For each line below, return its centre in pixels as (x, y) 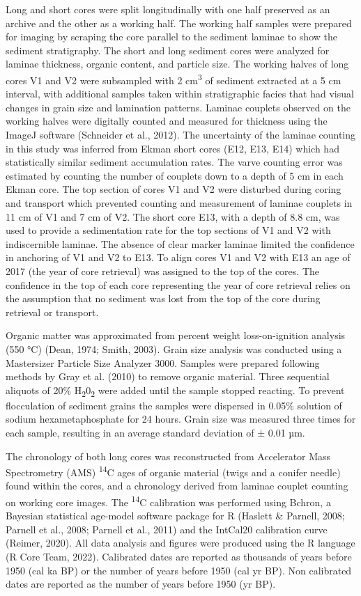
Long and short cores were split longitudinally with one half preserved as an (168, 9)
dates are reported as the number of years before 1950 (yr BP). (141, 584)
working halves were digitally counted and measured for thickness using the (167, 121)
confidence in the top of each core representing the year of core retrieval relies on (178, 284)
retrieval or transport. (52, 312)
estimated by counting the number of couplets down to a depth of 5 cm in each (175, 175)
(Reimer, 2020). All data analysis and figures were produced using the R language (180, 543)
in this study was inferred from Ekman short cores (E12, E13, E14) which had (172, 148)
